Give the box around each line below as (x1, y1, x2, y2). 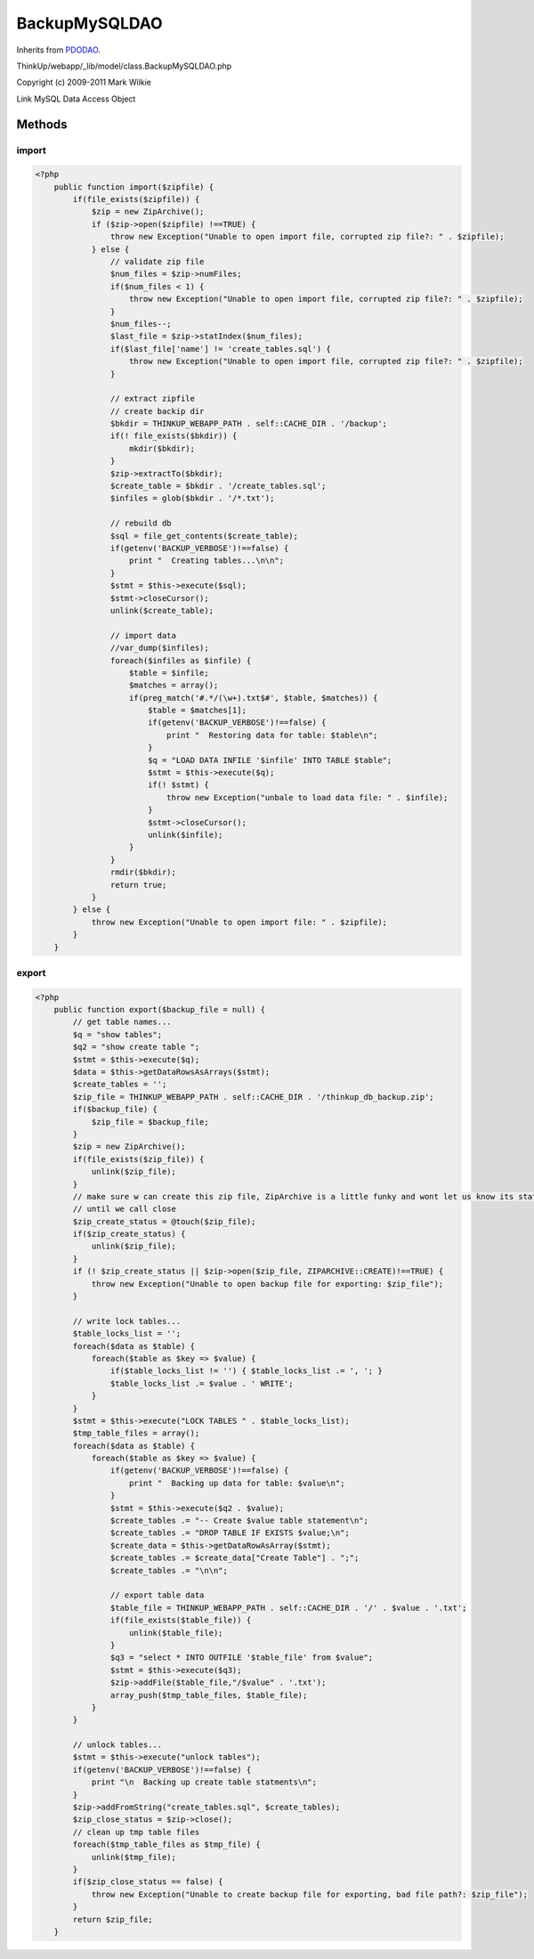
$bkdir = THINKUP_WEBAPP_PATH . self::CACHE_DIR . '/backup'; (109, 419, 387, 429)
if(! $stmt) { (147, 780, 209, 790)
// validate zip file (109, 256, 205, 267)
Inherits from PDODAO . (16, 45, 101, 55)
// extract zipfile (109, 394, 196, 404)
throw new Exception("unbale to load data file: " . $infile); (166, 793, 449, 802)
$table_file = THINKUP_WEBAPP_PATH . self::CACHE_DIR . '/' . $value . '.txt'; (109, 1603, 467, 1613)
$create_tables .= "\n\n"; (109, 1565, 229, 1575)
